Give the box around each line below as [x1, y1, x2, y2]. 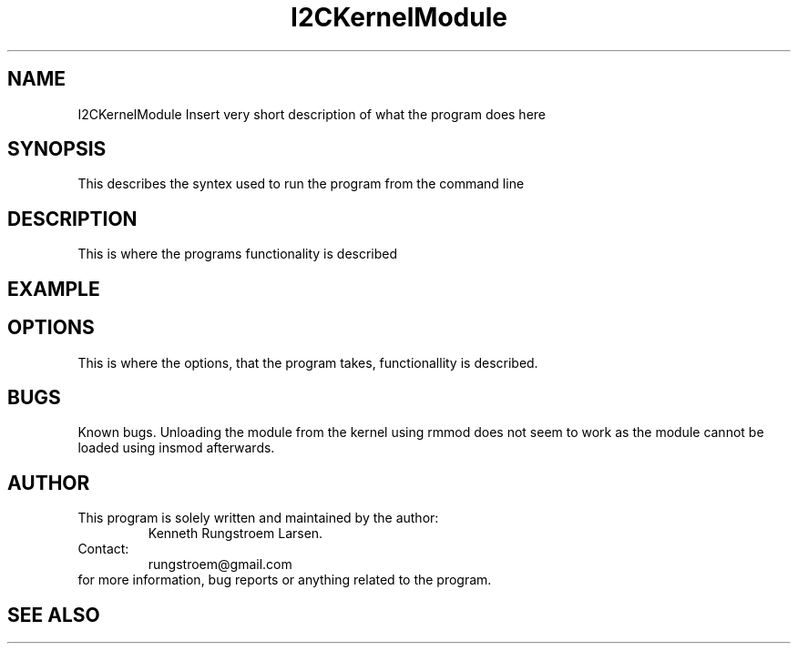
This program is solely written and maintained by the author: [77, 510, 439, 526]
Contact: [77, 541, 129, 557]
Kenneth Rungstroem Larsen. [148, 525, 323, 542]
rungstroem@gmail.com [148, 556, 292, 573]
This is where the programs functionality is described [77, 246, 398, 262]
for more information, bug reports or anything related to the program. [77, 572, 492, 588]
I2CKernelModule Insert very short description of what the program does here [77, 106, 547, 122]
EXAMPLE [7, 277, 100, 300]
